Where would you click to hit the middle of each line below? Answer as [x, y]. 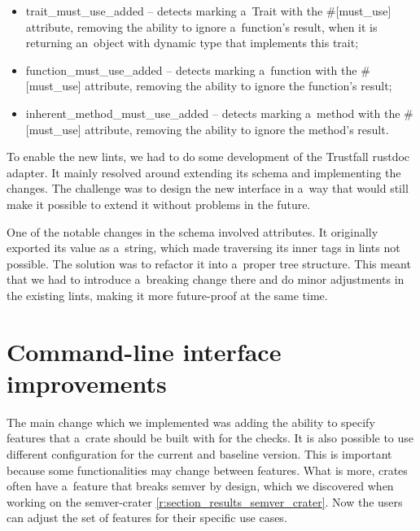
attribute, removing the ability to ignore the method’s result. [237, 129]
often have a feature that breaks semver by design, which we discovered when [200, 486]
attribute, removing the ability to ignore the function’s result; [238, 86]
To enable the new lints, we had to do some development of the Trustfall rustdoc [208, 157]
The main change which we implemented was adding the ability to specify [191, 422]
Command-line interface [144, 351]
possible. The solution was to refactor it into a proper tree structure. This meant [209, 263]
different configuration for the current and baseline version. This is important [199, 454]
